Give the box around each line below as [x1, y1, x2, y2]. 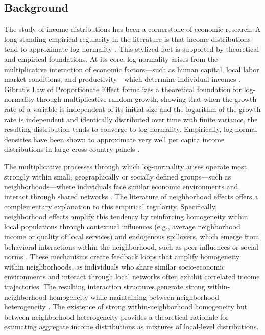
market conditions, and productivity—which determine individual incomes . [4, 74, 241, 84]
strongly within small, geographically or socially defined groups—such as [4, 171, 231, 182]
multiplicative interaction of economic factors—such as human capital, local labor [4, 63, 259, 74]
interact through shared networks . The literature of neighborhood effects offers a [4, 191, 258, 202]
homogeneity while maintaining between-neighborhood [49, 291, 219, 302]
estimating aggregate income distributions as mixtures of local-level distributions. [4, 321, 259, 332]
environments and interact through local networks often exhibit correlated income [4, 271, 260, 282]
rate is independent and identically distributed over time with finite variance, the [4, 114, 258, 124]
